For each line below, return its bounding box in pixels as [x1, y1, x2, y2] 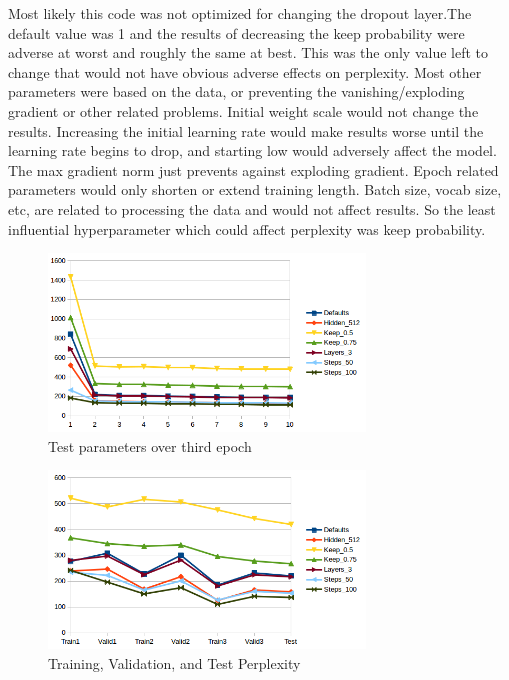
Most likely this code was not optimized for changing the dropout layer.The [8, 3, 472, 23]
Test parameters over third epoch [48, 435, 252, 456]
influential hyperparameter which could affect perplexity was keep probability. [8, 218, 486, 239]
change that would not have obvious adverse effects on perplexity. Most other [8, 61, 482, 82]
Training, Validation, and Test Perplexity [48, 652, 301, 673]
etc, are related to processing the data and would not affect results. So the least [8, 198, 496, 219]
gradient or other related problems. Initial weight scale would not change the [8, 100, 479, 121]
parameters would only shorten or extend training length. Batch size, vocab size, [8, 179, 502, 200]
